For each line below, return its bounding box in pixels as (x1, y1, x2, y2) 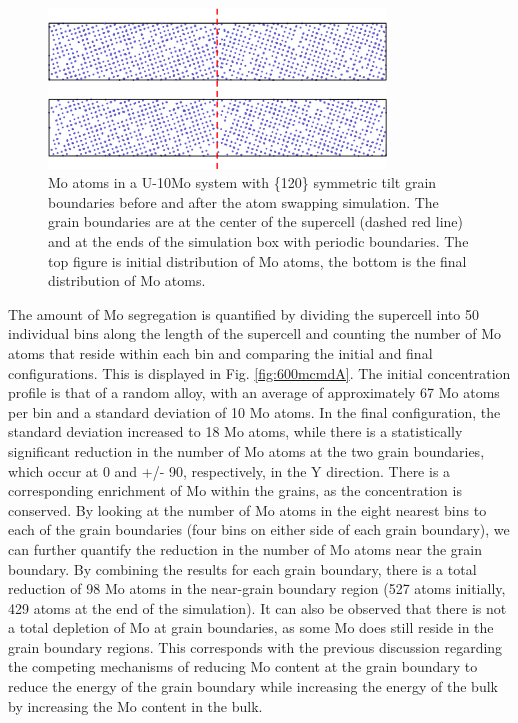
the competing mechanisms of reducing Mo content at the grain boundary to (8, 656, 478, 677)
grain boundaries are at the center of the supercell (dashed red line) (48, 211, 464, 232)
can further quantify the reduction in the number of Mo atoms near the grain (8, 538, 483, 559)
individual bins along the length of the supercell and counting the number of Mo (8, 323, 502, 344)
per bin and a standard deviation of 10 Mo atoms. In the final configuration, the (8, 401, 501, 422)
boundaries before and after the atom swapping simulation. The (48, 191, 439, 212)
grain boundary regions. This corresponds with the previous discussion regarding (8, 636, 503, 657)
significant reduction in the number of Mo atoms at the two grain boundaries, (8, 440, 485, 461)
